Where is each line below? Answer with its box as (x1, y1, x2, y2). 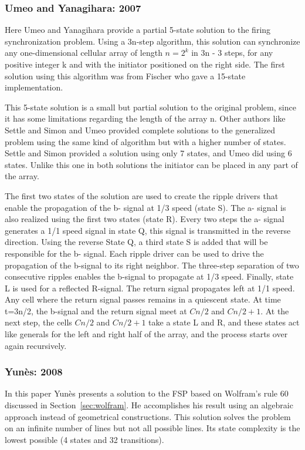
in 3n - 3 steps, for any (191, 46, 273, 59)
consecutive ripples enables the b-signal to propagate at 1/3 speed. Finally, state (5, 270, 294, 283)
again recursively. (5, 339, 67, 351)
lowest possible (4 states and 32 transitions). (5, 433, 164, 445)
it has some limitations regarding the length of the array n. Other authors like (5, 112, 286, 125)
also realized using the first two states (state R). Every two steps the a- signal (5, 213, 284, 225)
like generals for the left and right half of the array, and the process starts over (5, 328, 288, 340)
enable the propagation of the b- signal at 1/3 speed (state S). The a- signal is (5, 201, 286, 213)
